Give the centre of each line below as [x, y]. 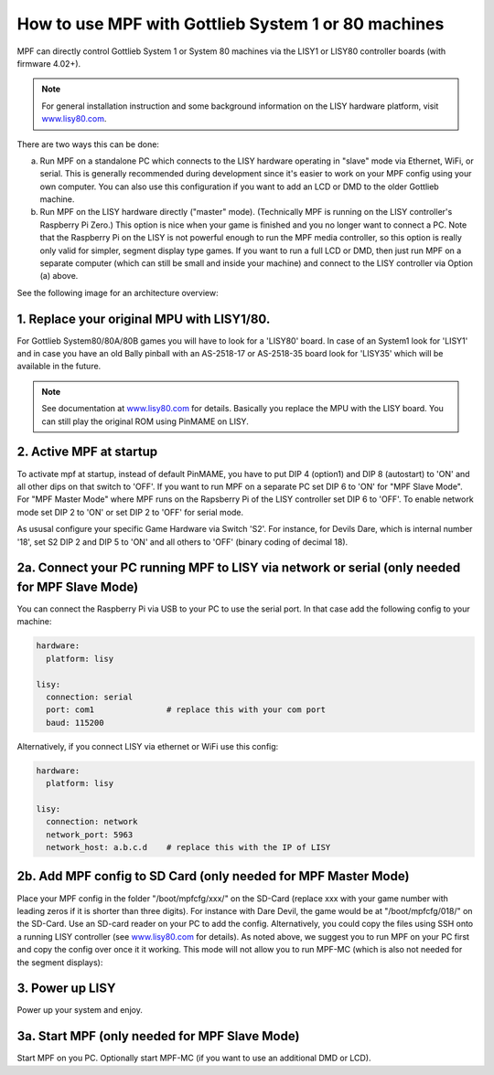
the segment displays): [60, 962]
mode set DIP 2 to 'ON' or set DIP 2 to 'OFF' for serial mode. [130, 512]
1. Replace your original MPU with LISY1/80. [144, 319]
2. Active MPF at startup [87, 452]
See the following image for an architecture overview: [118, 293]
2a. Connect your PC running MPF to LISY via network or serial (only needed [239, 568]
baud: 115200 [75, 723]
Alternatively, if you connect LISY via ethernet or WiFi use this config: [148, 746]
